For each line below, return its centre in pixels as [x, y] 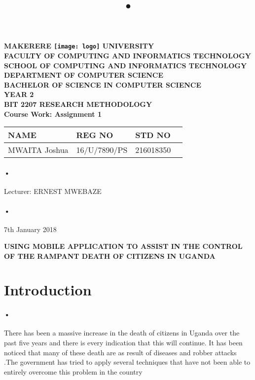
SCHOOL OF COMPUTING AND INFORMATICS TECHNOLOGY [126, 65]
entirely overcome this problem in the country [73, 371]
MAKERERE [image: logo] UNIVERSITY [79, 46]
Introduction [48, 290]
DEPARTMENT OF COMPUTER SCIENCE [84, 75]
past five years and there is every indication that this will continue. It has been [123, 342]
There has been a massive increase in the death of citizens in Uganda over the [122, 333]
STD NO [153, 135]
